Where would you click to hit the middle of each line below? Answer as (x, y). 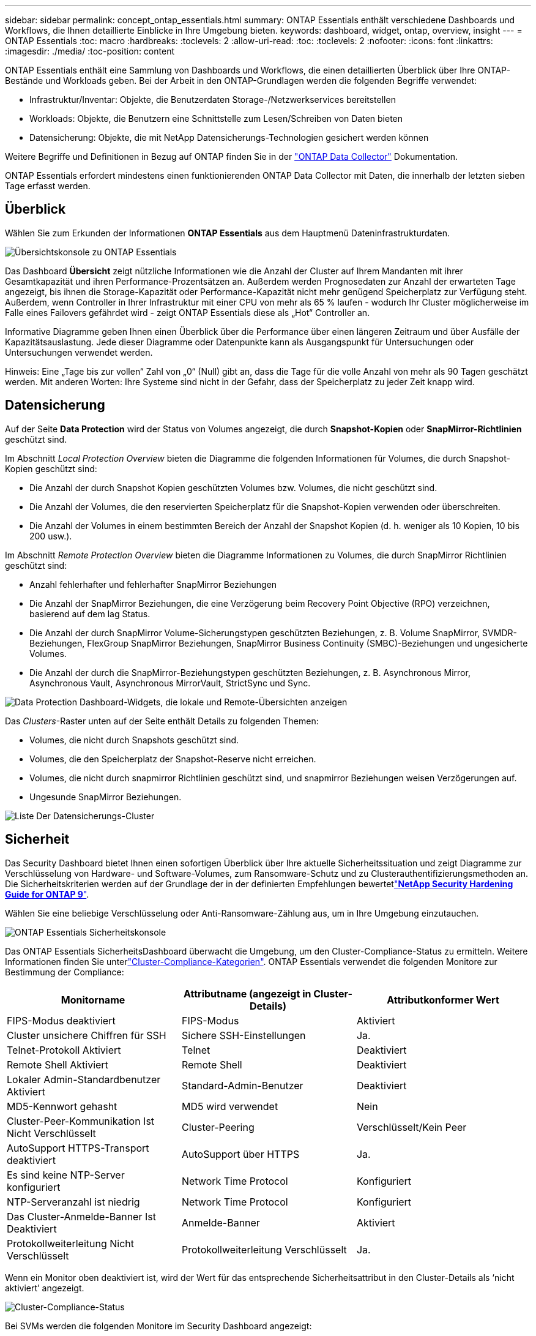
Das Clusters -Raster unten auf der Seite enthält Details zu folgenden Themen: (162, 721)
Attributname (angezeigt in (248, 993)
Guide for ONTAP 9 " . (47, 894)
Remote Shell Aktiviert (58, 1064)
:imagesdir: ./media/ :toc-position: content (90, 51)
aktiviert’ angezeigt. (45, 1288)
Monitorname (93, 1000)
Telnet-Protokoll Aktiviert (64, 1050)
